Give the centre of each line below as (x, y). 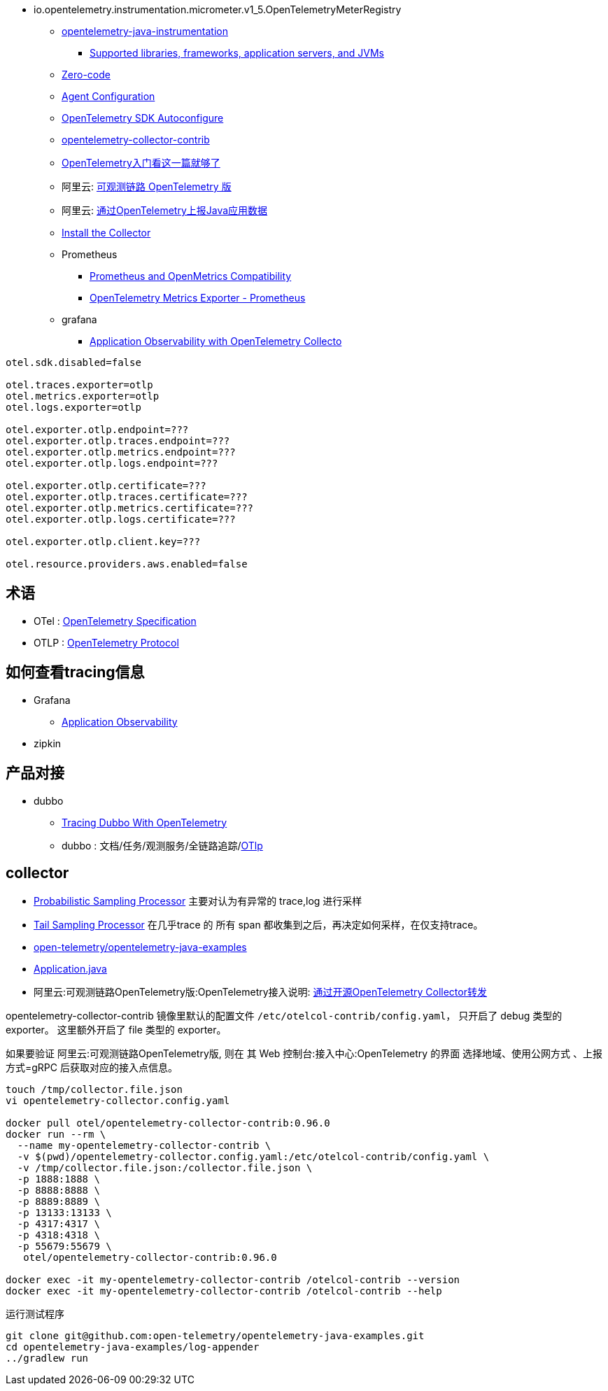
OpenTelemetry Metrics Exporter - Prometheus (198, 298)
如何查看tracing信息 (75, 672)
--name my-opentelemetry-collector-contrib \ (144, 1146)
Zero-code (86, 75)
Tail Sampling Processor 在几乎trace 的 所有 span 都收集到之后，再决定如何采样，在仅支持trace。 (259, 925)
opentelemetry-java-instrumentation (145, 31)
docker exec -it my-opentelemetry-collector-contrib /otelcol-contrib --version (233, 1280)
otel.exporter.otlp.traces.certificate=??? (127, 497)
